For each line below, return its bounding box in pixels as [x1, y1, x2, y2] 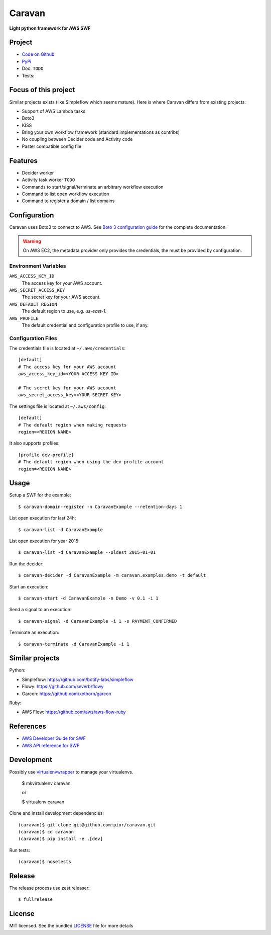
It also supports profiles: [9, 440, 60, 446]
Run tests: [9, 847, 30, 853]
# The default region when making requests [18, 422, 127, 428]
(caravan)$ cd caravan [18, 829, 74, 834]
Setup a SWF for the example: [9, 492, 71, 498]
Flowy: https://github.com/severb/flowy [22, 684, 104, 690]
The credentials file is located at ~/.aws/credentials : [9, 345, 125, 352]
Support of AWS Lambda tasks [22, 108, 85, 114]
